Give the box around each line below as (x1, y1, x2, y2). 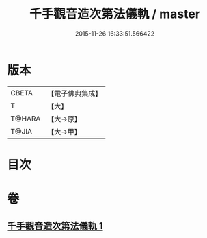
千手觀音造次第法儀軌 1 (7, 220, 104, 232)
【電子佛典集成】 (47, 88, 102, 98)
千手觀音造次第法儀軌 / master (29, 6, 200, 22)
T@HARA (10, 114, 41, 123)
